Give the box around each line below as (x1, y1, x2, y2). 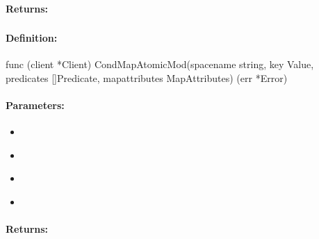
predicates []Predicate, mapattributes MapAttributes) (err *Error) (6, 70, 288, 85)
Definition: (6, 31, 58, 45)
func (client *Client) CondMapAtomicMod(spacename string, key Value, (6, 57, 314, 72)
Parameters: (6, 98, 65, 113)
